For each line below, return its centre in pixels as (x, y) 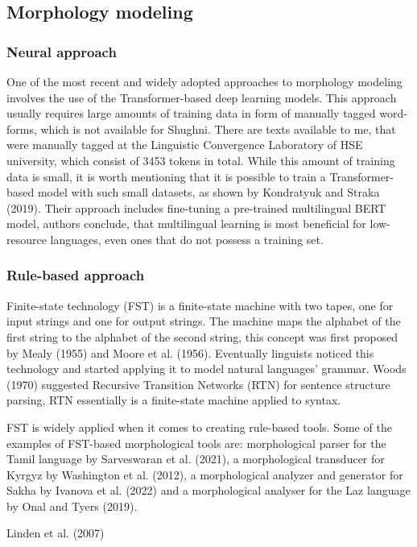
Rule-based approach (76, 275)
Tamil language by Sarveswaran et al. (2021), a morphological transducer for (196, 459)
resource (27, 239)
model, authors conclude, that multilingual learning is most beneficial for (186, 224)
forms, (22, 128)
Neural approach (62, 51)
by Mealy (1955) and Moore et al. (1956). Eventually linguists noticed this (190, 352)
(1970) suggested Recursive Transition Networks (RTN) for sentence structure (198, 384)
